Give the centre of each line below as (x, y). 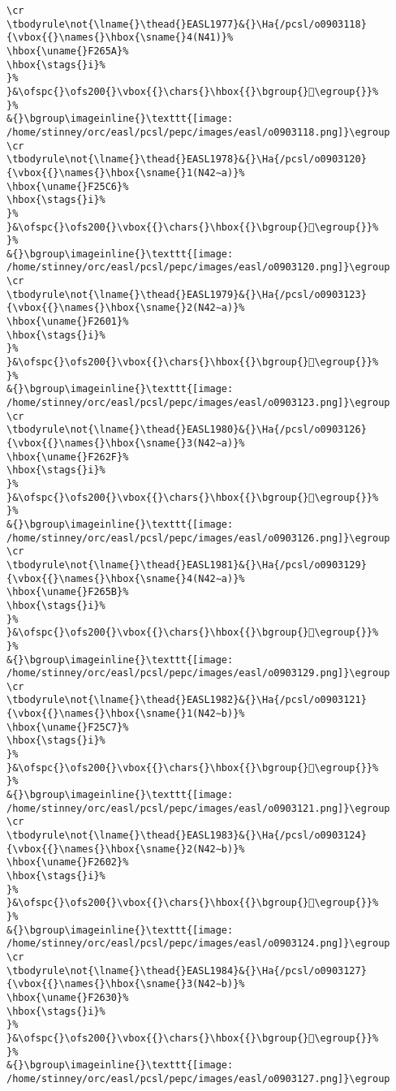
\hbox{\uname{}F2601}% (68, 322)
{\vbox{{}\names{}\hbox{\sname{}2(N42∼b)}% (126, 849)
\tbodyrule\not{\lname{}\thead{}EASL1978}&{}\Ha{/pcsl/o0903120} (187, 160)
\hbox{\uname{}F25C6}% (68, 186)
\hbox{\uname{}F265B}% (68, 592)
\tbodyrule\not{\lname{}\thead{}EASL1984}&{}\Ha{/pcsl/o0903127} (187, 970)
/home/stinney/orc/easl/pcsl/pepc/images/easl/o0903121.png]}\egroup (198, 808)
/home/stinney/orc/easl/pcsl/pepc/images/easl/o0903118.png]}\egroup (198, 132)
